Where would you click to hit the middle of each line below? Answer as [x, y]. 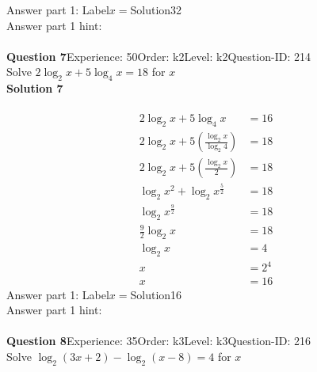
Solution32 [156, 9]
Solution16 [156, 294]
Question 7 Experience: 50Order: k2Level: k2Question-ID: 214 [158, 56]
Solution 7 [35, 88]
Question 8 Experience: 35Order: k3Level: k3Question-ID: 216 [158, 341]
